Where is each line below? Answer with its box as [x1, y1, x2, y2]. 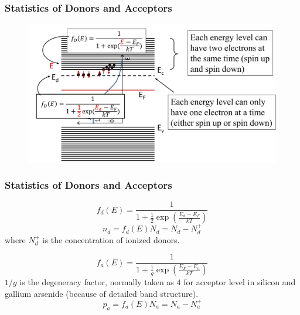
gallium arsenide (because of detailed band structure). [5, 287, 199, 299]
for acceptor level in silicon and [183, 276, 296, 288]
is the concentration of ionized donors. [42, 233, 180, 245]
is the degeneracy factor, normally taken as [19, 276, 174, 288]
